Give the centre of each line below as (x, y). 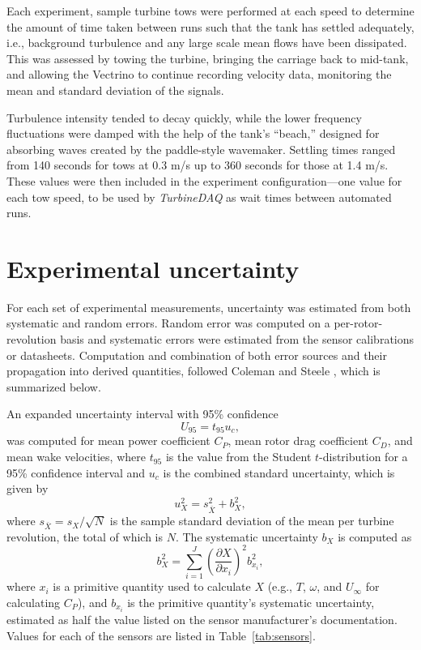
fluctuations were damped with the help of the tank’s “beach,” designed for (193, 133)
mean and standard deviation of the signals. (115, 90)
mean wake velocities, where (76, 457)
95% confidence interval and (76, 472)
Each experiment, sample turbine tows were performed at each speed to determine (210, 11)
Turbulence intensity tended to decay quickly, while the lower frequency (184, 117)
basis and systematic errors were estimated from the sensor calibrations (237, 339)
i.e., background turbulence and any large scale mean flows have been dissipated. (207, 43)
